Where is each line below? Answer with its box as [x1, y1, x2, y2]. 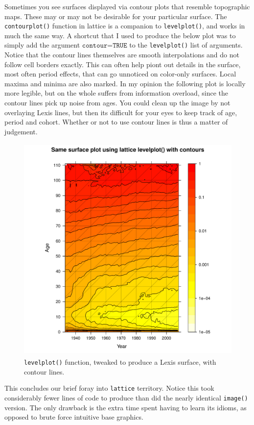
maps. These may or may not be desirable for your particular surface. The [4, 11, 227, 21]
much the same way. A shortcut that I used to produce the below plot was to [4, 30, 236, 40]
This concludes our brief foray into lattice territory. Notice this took [4, 383, 214, 393]
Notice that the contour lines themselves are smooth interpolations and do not [4, 50, 239, 60]
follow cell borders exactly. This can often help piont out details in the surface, [4, 59, 241, 69]
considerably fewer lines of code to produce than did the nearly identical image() [4, 392, 248, 402]
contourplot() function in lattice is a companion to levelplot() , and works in [4, 21, 245, 31]
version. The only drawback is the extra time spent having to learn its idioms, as [4, 402, 247, 412]
